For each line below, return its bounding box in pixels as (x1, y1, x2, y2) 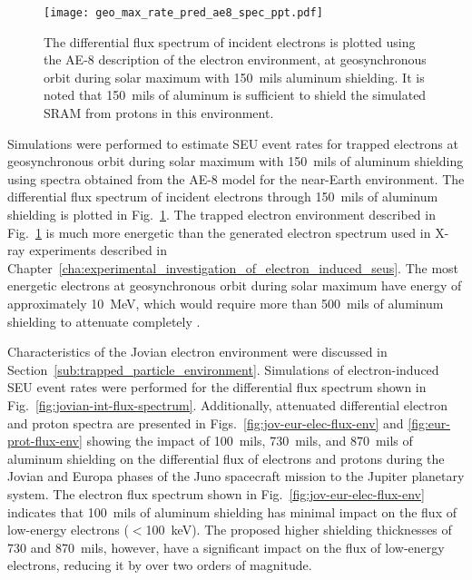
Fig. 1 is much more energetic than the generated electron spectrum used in (7, 222, 431, 241)
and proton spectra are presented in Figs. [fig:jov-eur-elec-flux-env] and (7, 413, 404, 432)
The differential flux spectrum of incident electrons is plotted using (44, 32, 416, 51)
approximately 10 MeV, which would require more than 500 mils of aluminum (7, 293, 444, 312)
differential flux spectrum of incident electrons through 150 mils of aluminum (7, 187, 438, 206)
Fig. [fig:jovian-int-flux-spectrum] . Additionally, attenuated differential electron (7, 395, 448, 414)
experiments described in (29, 241, 168, 260)
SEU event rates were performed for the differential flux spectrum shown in (7, 378, 427, 397)
